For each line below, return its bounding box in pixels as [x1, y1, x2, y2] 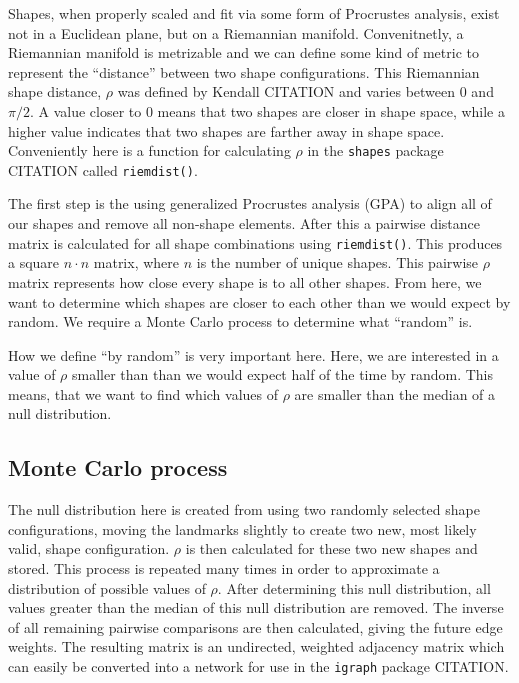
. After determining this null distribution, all [217, 577, 491, 598]
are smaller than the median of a [294, 383, 496, 404]
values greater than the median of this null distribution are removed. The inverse [8, 597, 504, 618]
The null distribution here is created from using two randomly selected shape [8, 499, 480, 520]
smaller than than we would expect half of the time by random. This [72, 364, 494, 385]
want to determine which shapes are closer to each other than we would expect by [8, 291, 511, 312]
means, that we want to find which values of [8, 383, 279, 404]
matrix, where [93, 252, 180, 273]
